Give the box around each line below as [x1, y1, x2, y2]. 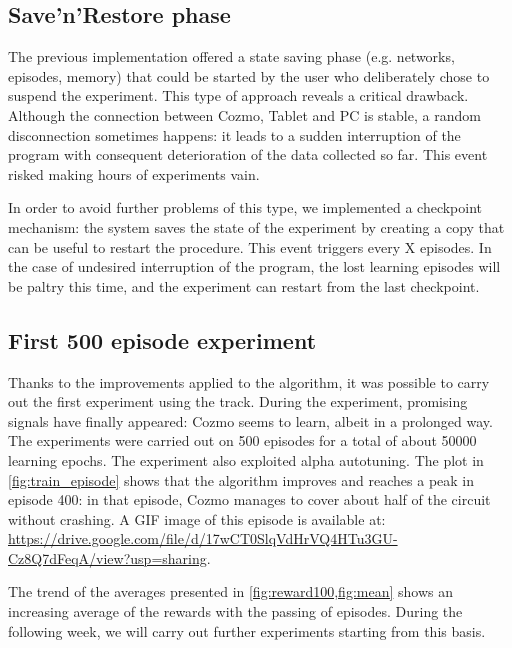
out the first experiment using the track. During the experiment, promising [8, 391, 468, 412]
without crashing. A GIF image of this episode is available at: [8, 508, 386, 529]
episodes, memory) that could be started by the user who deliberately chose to [8, 65, 490, 86]
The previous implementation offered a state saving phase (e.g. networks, [8, 46, 455, 67]
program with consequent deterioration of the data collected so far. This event [8, 144, 488, 165]
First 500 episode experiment [8, 324, 317, 355]
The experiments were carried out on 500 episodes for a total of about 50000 [8, 430, 477, 451]
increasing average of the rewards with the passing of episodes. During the [8, 601, 463, 622]
